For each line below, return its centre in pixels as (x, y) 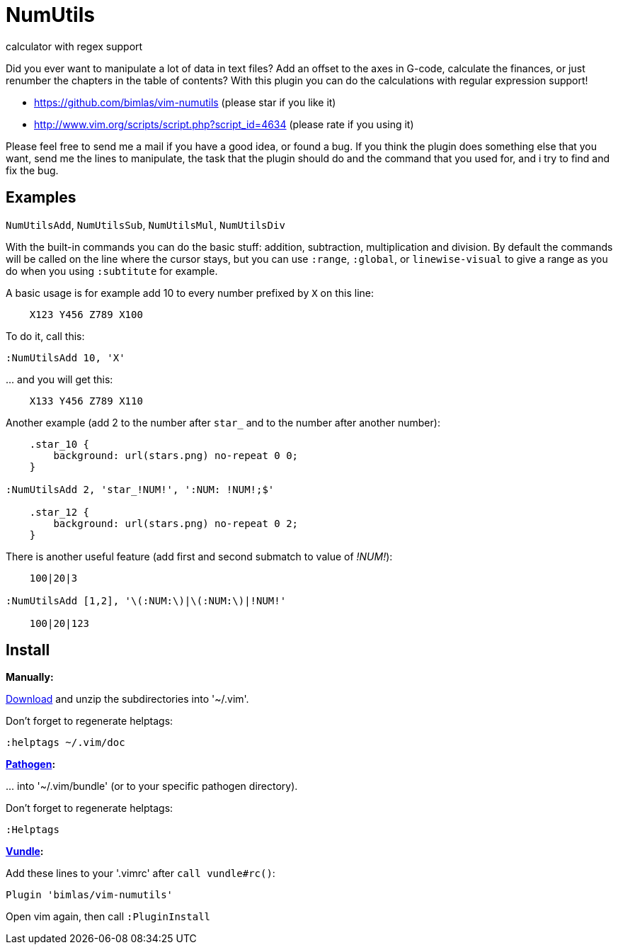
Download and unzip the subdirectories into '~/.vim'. (127, 699)
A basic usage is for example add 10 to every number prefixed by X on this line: (190, 293)
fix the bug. (32, 170)
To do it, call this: (45, 336)
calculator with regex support (74, 46)
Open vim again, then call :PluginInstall (108, 917)
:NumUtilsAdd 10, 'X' (65, 357)
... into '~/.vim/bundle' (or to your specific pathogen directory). (152, 786)
